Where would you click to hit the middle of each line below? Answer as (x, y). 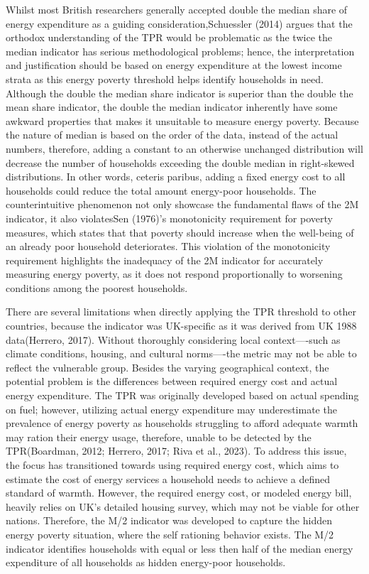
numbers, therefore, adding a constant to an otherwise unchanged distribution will (184, 148)
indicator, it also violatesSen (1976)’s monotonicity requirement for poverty (169, 218)
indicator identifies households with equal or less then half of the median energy (180, 548)
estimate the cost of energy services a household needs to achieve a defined (168, 478)
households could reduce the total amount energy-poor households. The (161, 190)
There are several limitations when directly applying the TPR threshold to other (181, 312)
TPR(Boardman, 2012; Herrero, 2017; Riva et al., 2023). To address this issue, (176, 451)
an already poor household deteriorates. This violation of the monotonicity (168, 246)
